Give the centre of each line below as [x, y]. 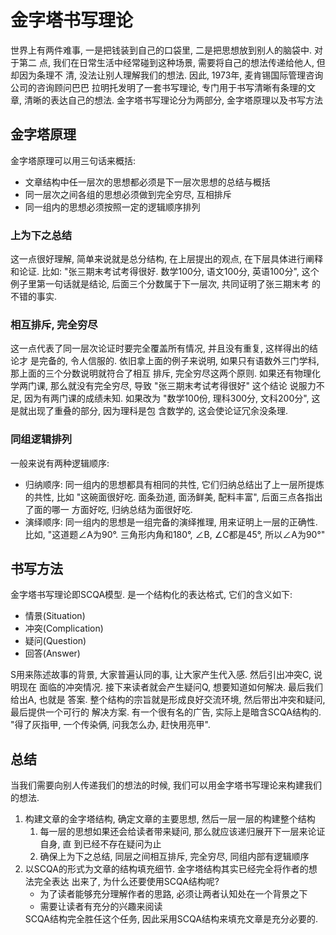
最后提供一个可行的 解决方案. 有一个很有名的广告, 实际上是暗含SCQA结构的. [166, 712]
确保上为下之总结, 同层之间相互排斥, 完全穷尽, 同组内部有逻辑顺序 [174, 857]
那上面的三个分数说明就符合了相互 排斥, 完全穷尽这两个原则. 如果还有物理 [161, 373]
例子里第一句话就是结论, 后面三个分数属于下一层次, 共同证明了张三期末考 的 [165, 284]
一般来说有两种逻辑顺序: [60, 463]
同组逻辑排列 [41, 439]
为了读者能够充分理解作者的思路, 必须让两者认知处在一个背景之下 [173, 894]
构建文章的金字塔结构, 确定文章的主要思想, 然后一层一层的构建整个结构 [170, 819]
